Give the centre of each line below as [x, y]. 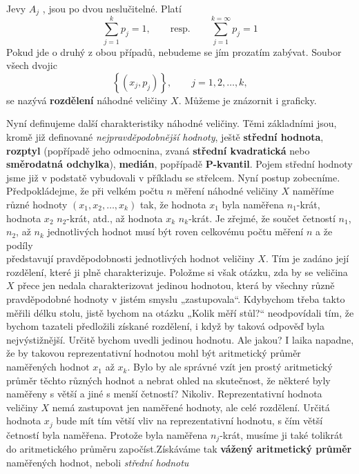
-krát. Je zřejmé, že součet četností [262, 218]
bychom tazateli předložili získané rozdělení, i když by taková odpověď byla [165, 326]
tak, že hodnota [173, 204]
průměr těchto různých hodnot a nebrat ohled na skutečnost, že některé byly [168, 380]
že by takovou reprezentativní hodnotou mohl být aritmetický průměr [154, 353]
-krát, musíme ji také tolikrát [281, 434]
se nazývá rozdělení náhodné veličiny [87, 100]
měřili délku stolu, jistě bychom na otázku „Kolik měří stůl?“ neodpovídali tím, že [180, 312]
